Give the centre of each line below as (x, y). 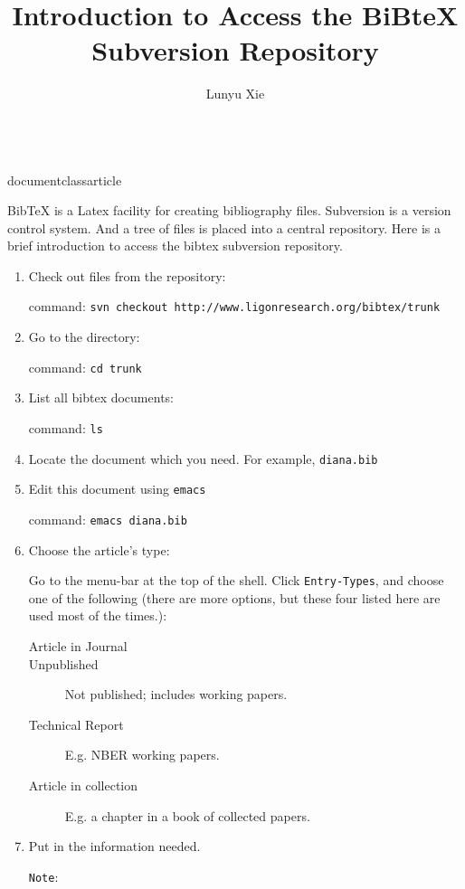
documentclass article (65, 180)
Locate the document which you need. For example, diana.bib (203, 458)
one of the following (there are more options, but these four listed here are (234, 597)
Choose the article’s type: (99, 549)
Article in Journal (78, 646)
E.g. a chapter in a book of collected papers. (187, 815)
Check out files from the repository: (127, 275)
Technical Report (76, 724)
